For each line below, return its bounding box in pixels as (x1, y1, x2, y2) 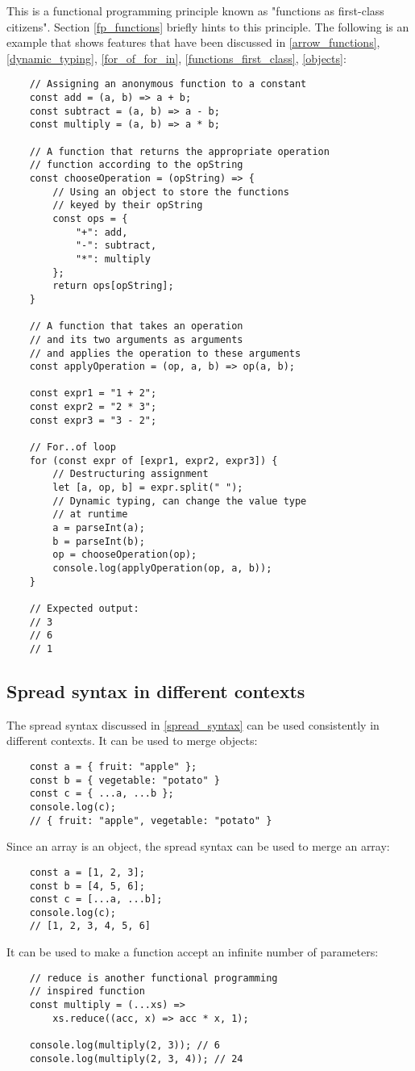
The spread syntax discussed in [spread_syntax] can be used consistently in (6, 716, 380, 733)
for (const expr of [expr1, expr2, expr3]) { (29, 454, 278, 466)
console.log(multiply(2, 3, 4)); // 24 (29, 1052, 243, 1065)
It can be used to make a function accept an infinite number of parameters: (6, 943, 379, 960)
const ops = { (52, 212, 128, 224)
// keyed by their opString (52, 199, 203, 211)
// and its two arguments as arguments (29, 333, 243, 345)
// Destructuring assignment (52, 468, 209, 480)
